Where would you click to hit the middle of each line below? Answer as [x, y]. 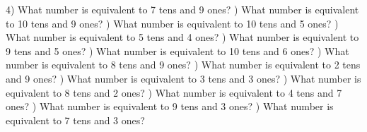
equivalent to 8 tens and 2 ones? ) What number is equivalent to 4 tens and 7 [174, 92]
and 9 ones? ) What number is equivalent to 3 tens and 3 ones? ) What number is [183, 78]
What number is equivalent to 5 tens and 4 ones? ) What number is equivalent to [182, 37]
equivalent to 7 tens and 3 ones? [75, 120]
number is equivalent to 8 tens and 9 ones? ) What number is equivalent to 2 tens [183, 65]
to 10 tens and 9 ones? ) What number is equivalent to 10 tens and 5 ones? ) [172, 23]
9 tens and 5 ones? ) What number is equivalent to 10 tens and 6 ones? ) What [177, 50]
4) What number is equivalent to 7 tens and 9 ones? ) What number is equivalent [182, 9]
